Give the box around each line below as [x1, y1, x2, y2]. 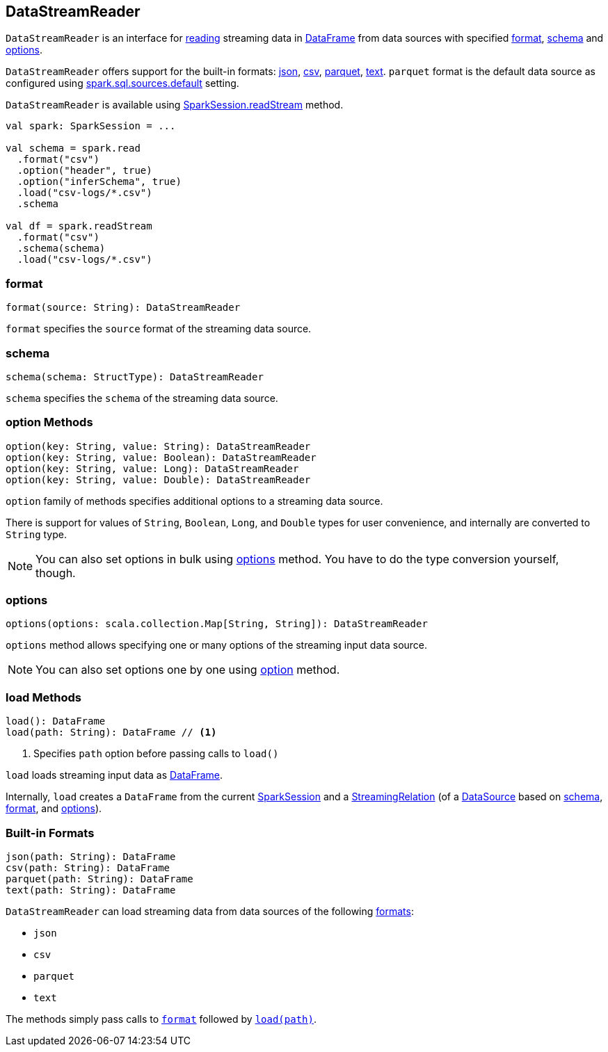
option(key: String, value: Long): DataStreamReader [6, 462, 299, 474]
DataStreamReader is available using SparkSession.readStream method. [6, 99, 344, 111]
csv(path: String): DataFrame [6, 861, 170, 873]
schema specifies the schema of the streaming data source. [6, 391, 278, 404]
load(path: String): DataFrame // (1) [6, 727, 217, 738]
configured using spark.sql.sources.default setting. [6, 77, 239, 90]
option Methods [6, 415, 93, 430]
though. [35, 565, 76, 580]
